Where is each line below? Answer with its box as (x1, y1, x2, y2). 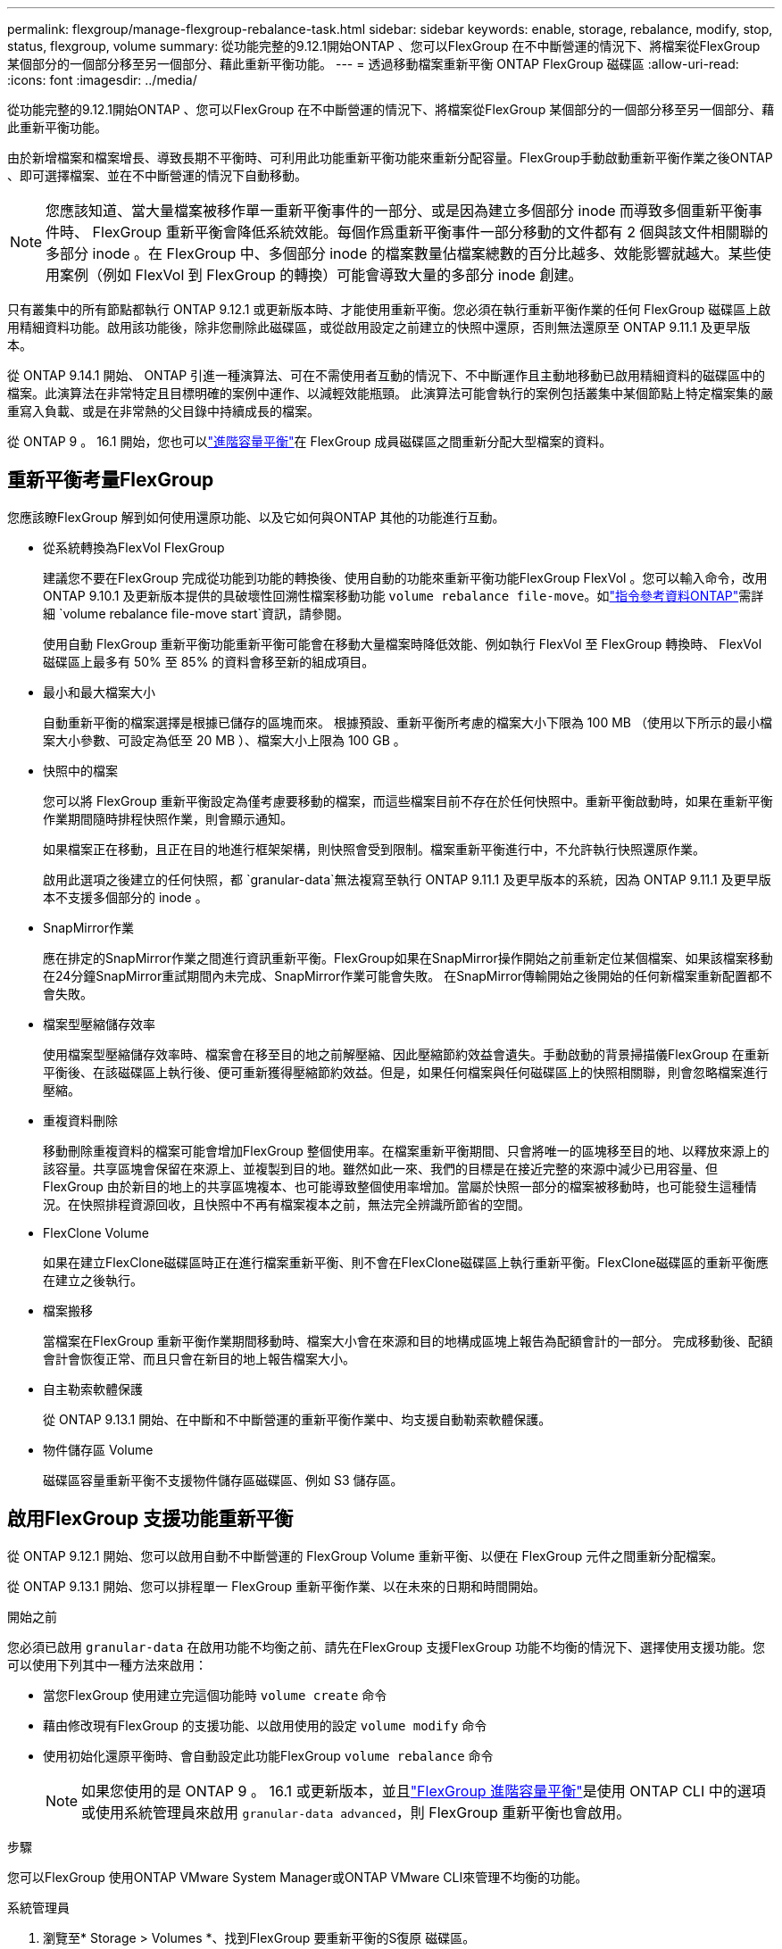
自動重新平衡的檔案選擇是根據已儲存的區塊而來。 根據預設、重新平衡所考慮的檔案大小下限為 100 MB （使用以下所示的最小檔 (43, 714, 772, 730)
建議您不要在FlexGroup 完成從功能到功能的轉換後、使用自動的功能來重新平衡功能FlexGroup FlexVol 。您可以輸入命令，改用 (43, 569, 768, 585)
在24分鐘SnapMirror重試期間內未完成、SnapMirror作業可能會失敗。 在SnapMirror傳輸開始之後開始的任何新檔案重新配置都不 (43, 967, 773, 983)
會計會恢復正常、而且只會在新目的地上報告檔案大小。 (43, 1350, 355, 1366)
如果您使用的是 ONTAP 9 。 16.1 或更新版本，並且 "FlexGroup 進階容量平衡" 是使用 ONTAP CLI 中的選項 (81, 1781, 766, 1800)
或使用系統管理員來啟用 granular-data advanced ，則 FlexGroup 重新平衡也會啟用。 (81, 1803, 631, 1821)
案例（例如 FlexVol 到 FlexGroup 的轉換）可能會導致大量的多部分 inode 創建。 (60, 266, 583, 284)
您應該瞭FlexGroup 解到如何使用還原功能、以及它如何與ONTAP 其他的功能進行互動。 (7, 509, 505, 525)
